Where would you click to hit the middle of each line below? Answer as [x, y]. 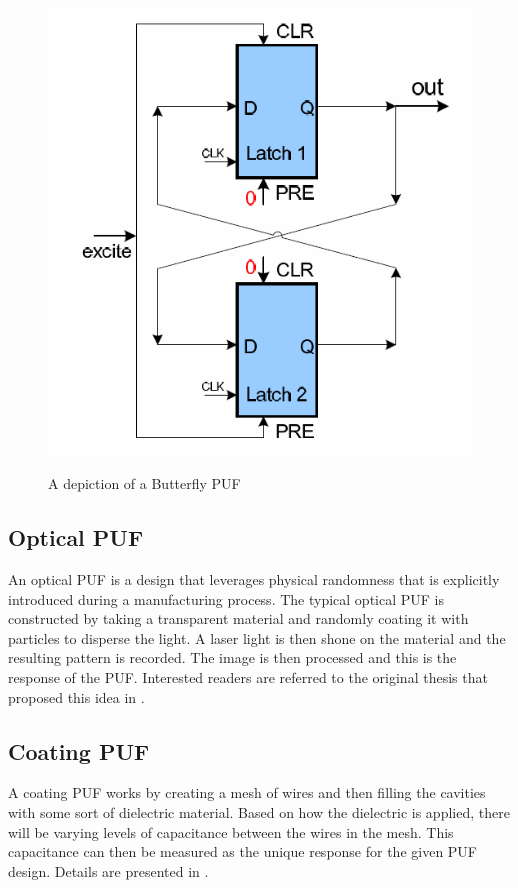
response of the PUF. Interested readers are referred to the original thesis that [248, 677]
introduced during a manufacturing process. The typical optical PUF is [226, 598]
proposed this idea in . [76, 696]
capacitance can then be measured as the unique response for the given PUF [243, 851]
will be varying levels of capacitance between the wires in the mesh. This [231, 831]
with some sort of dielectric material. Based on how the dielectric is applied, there [259, 811]
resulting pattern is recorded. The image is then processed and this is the [232, 657]
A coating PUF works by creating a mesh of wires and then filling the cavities [247, 792]
